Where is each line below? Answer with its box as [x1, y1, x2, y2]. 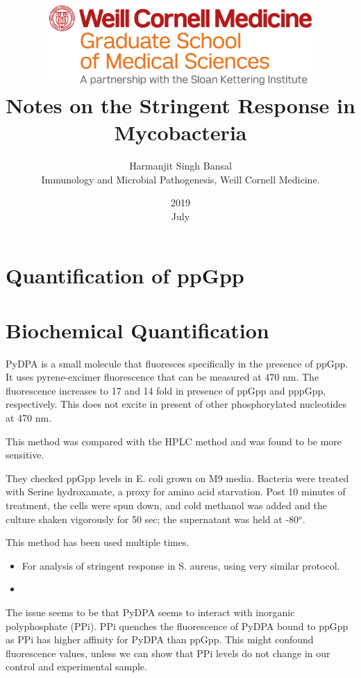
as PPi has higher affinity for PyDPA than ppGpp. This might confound [6, 632, 314, 647]
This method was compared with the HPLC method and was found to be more [6, 433, 342, 448]
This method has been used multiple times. [6, 535, 190, 549]
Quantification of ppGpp [6, 261, 244, 290]
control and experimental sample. [6, 659, 147, 674]
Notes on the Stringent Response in [6, 90, 355, 119]
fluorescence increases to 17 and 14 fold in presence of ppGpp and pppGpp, [6, 383, 326, 397]
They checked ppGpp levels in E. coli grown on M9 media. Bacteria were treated [6, 470, 349, 485]
